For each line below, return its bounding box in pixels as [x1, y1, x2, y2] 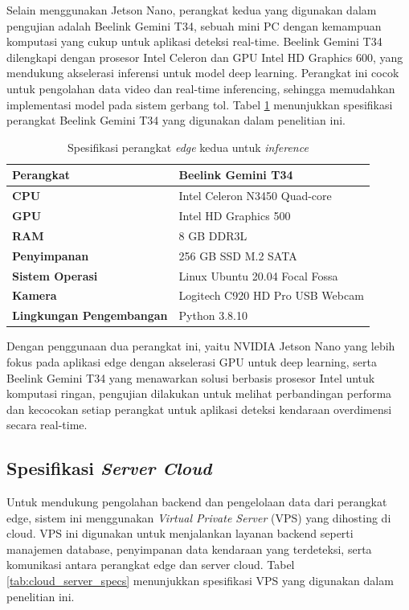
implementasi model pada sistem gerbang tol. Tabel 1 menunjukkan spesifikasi [6, 96, 393, 113]
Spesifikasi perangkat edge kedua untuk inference [67, 138, 309, 155]
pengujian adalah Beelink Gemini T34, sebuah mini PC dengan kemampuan [6, 17, 382, 34]
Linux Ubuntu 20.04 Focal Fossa [178, 267, 338, 284]
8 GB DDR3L [178, 227, 247, 244]
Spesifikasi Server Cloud [6, 456, 212, 481]
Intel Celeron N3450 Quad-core [178, 187, 332, 204]
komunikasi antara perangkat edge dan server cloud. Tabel [6, 556, 295, 573]
